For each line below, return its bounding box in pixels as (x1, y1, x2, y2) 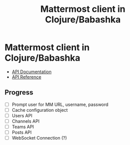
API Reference (11, 74, 42, 80)
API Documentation (11, 68, 52, 75)
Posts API (11, 130, 32, 136)
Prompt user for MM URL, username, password (11, 101, 109, 107)
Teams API (11, 124, 34, 130)
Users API (11, 112, 33, 118)
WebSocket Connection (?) (11, 135, 67, 141)
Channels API (11, 118, 40, 124)
